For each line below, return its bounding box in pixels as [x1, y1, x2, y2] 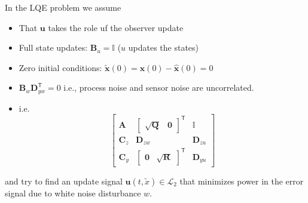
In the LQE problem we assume [5, 1, 121, 13]
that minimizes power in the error [179, 174, 304, 187]
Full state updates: [19, 41, 88, 54]
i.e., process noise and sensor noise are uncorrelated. [63, 81, 254, 94]
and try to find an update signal [5, 174, 123, 187]
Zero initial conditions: [19, 61, 102, 73]
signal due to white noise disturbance [5, 186, 141, 199]
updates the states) [128, 41, 199, 54]
